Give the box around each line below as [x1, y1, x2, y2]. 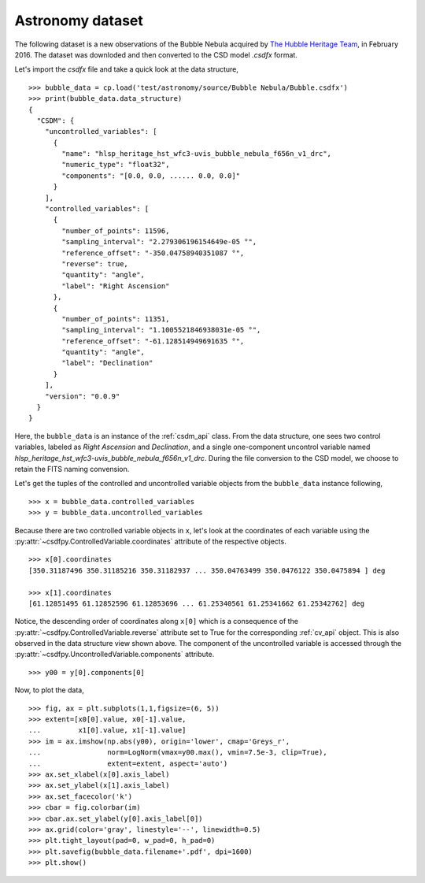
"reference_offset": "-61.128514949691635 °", [61, 336, 245, 346]
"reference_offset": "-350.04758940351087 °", [61, 248, 245, 258]
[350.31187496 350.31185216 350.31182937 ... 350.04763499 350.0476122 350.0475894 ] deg [28, 566, 386, 575]
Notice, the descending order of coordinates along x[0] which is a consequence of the [14, 617, 299, 626]
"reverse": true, [61, 259, 129, 268]
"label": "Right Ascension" [61, 281, 170, 291]
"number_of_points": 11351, [61, 314, 170, 323]
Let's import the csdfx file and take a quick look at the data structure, [14, 65, 239, 74]
